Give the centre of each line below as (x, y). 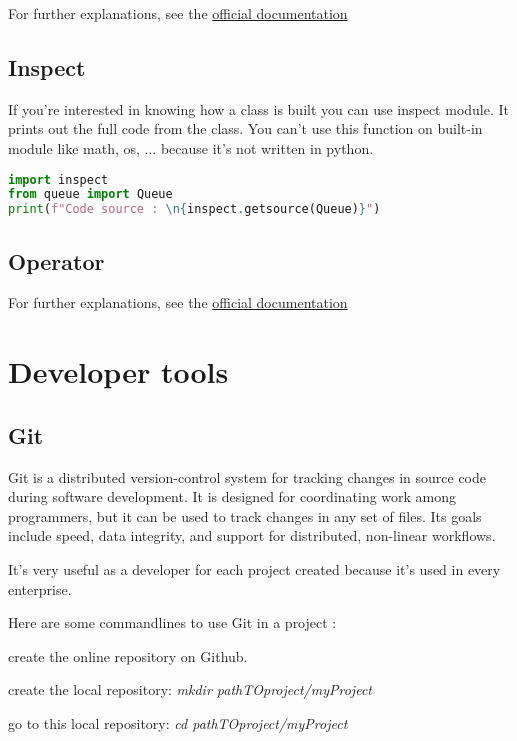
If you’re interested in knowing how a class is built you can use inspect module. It (259, 108)
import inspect (58, 179)
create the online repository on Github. (128, 655)
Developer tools (118, 371)
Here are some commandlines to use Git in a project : (172, 622)
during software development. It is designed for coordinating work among (232, 496)
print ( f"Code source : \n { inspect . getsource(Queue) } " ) (194, 209)
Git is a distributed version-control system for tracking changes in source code (247, 476)
